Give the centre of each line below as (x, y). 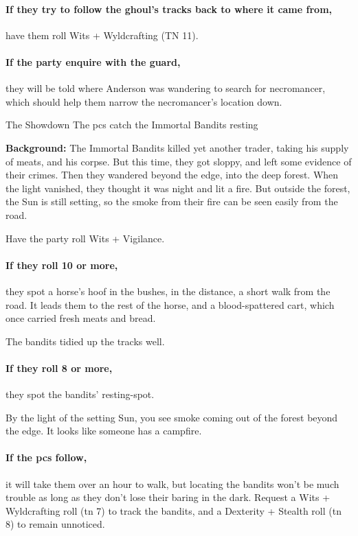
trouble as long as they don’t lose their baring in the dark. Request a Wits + (168, 497)
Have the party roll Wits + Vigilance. (85, 238)
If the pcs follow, (46, 457)
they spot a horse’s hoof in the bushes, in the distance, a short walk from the (168, 291)
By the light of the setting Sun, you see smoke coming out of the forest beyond (172, 417)
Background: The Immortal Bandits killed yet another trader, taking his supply (177, 147)
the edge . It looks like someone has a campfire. (104, 431)
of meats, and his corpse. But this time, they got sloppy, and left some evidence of (179, 161)
